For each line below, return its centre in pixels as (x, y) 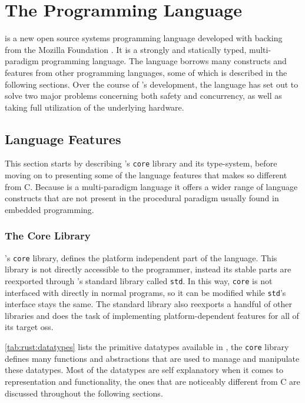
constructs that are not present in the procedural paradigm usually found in (142, 198)
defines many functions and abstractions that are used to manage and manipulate (152, 358)
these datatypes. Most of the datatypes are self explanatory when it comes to (144, 370)
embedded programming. (49, 209)
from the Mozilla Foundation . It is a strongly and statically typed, (126, 49)
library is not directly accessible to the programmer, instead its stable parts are (148, 269)
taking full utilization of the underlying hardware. (95, 107)
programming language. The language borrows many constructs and (164, 61)
